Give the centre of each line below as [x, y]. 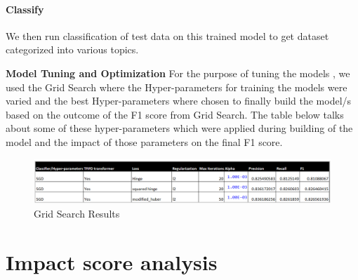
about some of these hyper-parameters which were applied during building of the [179, 128]
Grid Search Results [77, 213]
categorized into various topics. [72, 49]
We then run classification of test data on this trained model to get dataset [167, 35]
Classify [25, 9]
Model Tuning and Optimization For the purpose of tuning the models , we [178, 73]
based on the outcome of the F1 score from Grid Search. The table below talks [175, 114]
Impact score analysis [112, 261]
